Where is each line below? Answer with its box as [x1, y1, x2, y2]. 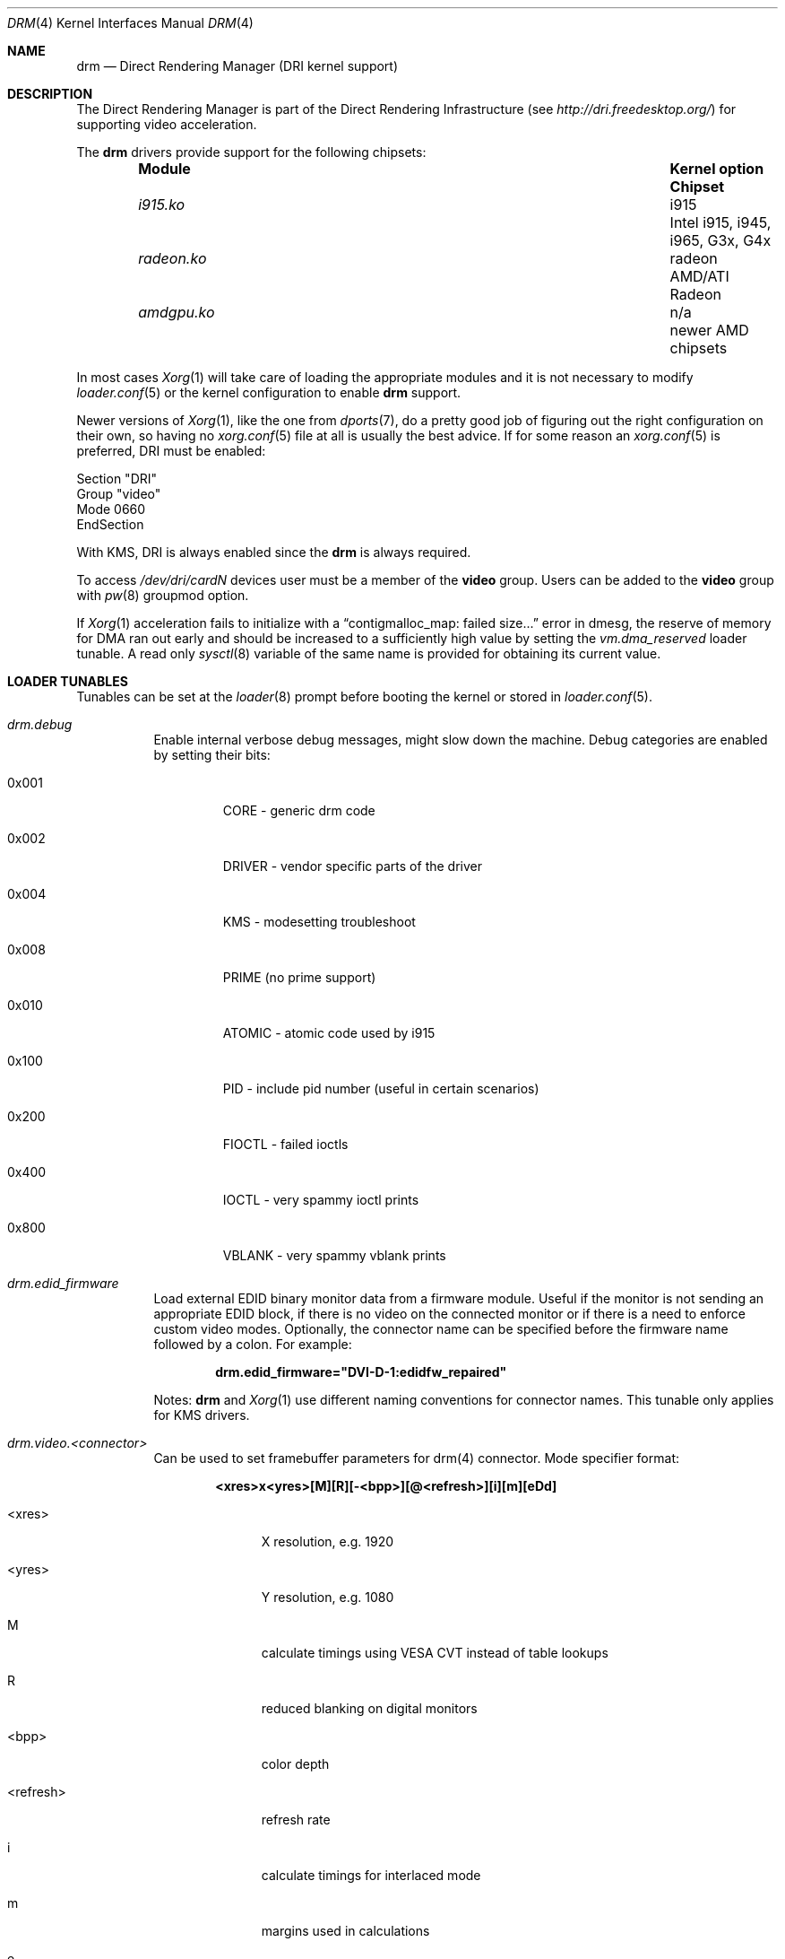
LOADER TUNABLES [7, 674, 128, 689]
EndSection [76, 517, 144, 532]
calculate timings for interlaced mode [261, 1868, 481, 1883]
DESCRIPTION [7, 86, 93, 101]
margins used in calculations [261, 1923, 430, 1938]
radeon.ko [138, 249, 207, 267]
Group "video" [76, 486, 161, 501]
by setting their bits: [153, 747, 271, 762]
